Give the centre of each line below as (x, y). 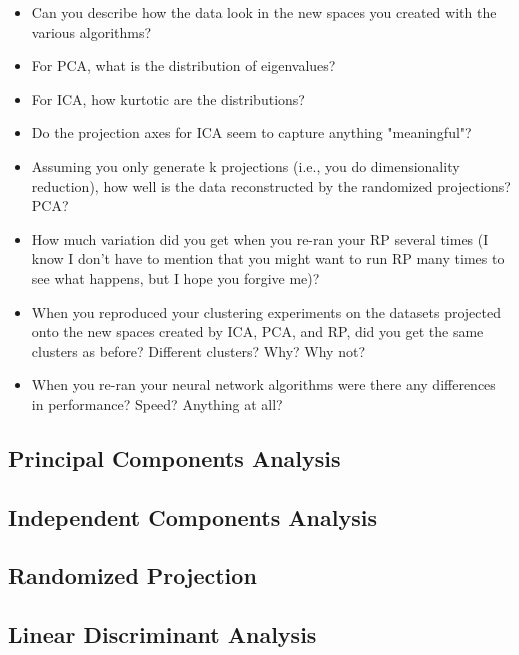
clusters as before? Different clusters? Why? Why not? (198, 350)
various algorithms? (91, 31)
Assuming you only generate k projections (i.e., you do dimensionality (245, 165)
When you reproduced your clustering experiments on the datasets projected (266, 311)
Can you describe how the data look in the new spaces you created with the (264, 12)
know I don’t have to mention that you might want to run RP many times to (268, 258)
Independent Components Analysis (192, 516)
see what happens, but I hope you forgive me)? (175, 277)
